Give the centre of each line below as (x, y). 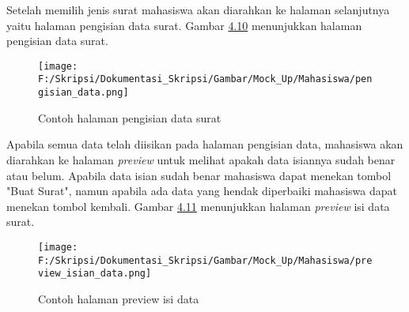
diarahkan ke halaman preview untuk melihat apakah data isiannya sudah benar (201, 159)
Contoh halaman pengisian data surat (130, 117)
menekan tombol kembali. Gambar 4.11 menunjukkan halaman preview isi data (198, 206)
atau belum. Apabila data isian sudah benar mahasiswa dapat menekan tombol (199, 175)
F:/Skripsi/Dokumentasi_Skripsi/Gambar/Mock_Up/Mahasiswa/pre (205, 260)
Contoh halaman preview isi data (119, 298)
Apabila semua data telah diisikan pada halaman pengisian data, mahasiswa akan (205, 144)
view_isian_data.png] (95, 274)
